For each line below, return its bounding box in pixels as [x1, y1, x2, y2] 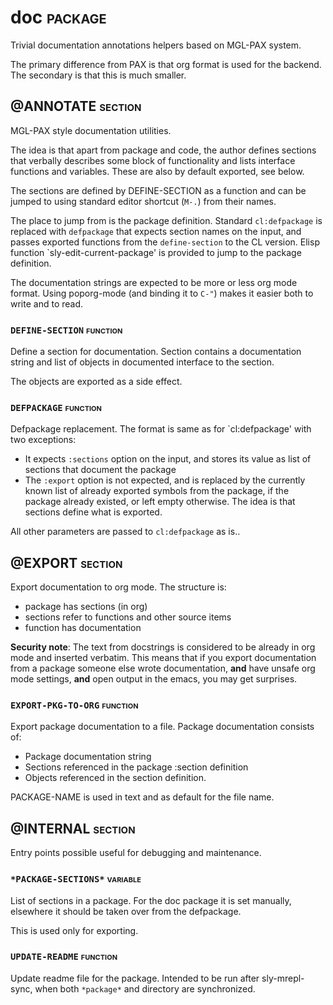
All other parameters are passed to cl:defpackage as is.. [10, 526, 241, 538]
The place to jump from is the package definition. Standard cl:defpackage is [10, 214, 323, 226]
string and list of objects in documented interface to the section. [10, 356, 275, 368]
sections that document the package [24, 464, 177, 476]
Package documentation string [24, 751, 152, 763]
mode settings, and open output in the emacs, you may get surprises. [10, 673, 298, 685]
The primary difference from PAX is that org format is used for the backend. [10, 58, 322, 70]
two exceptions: [10, 434, 77, 446]
